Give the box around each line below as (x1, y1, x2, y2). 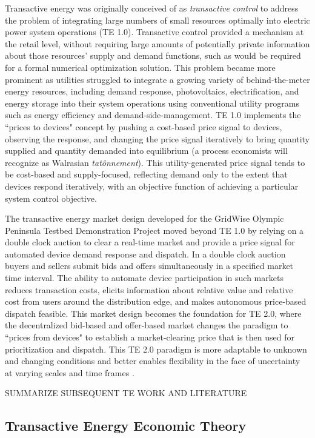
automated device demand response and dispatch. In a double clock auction (5, 247, 286, 260)
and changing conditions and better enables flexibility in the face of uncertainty (5, 354, 300, 367)
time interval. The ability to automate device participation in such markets (5, 271, 283, 284)
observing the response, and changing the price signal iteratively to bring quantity (5, 132, 310, 145)
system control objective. (5, 191, 97, 204)
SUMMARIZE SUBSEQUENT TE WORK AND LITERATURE (5, 387, 247, 399)
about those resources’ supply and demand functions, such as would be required (5, 49, 301, 62)
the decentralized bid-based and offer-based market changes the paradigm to (5, 319, 288, 331)
